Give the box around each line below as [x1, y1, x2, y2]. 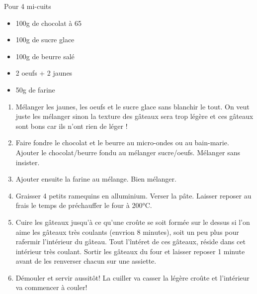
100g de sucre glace [15, 34, 75, 45]
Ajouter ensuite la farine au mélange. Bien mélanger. [15, 174, 176, 184]
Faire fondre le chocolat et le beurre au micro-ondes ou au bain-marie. [15, 137, 229, 148]
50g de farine [15, 84, 55, 95]
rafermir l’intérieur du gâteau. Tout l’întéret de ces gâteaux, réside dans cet [15, 236, 246, 247]
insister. [15, 157, 40, 167]
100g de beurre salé [15, 51, 75, 61]
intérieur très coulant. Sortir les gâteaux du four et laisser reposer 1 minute [15, 246, 245, 256]
